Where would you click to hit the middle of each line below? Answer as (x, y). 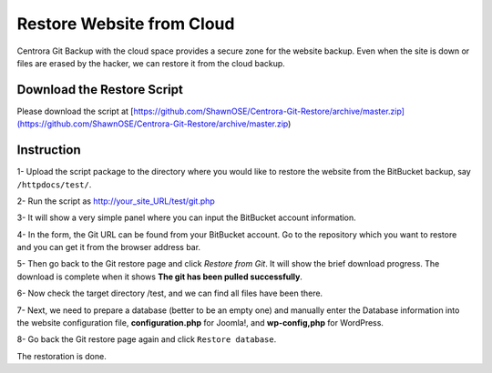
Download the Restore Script (100, 90)
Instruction (49, 150)
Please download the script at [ (75, 111)
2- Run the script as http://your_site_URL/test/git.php (116, 201)
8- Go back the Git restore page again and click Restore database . (147, 339)
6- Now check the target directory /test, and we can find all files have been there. (170, 293)
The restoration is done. (61, 356)
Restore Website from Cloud (126, 24)
